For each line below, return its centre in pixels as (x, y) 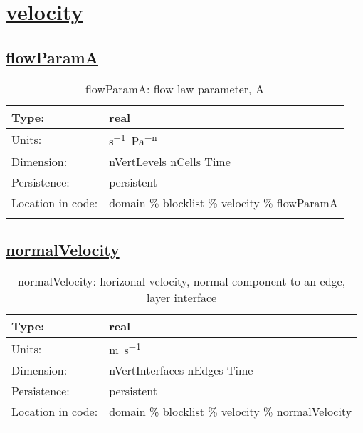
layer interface (181, 298)
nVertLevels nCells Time (170, 161)
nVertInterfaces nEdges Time (181, 370)
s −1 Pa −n (133, 139)
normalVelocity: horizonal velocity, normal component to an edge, (181, 281)
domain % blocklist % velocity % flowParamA (223, 202)
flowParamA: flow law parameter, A (174, 88)
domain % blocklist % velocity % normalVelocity (231, 412)
